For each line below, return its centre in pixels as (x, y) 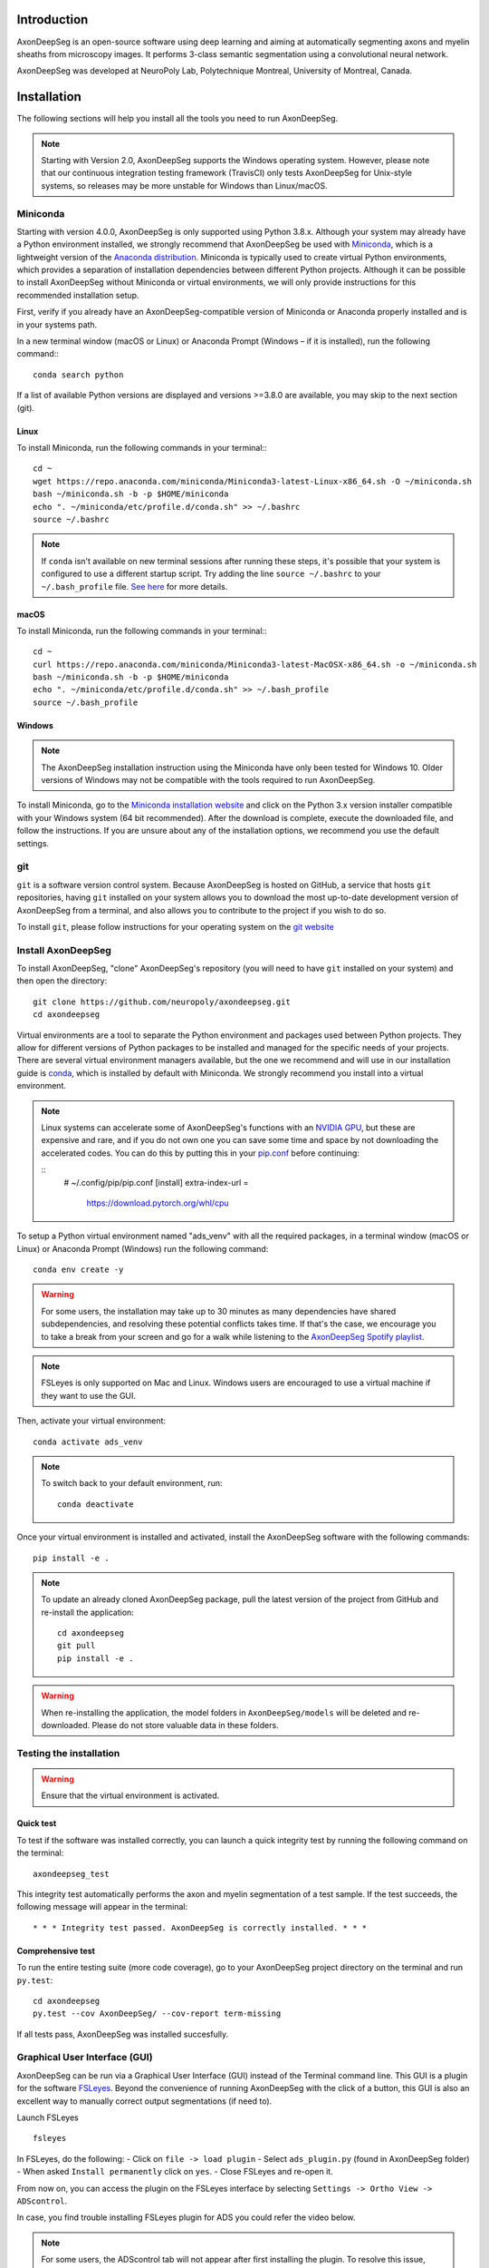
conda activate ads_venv (88, 1442)
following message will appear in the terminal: (102, 1907)
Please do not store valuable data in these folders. (186, 1725)
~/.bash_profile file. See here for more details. (134, 586)
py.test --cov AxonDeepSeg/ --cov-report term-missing (157, 2014)
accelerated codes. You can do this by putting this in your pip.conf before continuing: (200, 1153)
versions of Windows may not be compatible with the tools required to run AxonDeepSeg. (208, 780)
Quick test (37, 1823)
